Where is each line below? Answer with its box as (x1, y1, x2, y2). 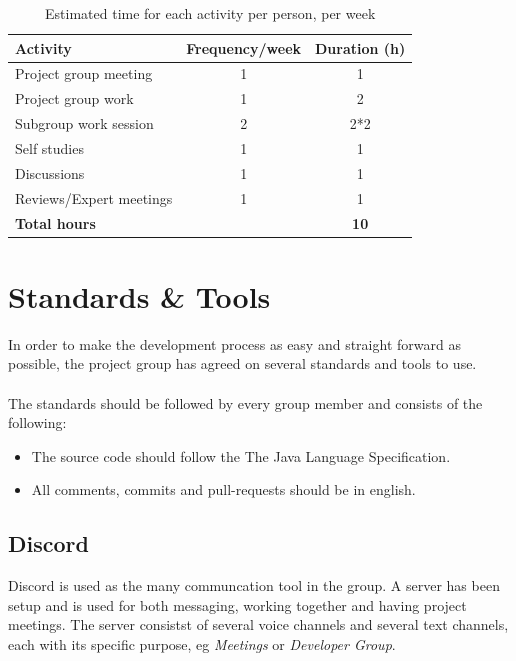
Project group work (15, 88, 134, 109)
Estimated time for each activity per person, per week (45, 3, 376, 23)
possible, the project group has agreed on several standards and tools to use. (8, 353, 477, 374)
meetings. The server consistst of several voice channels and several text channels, (8, 614, 509, 635)
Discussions (15, 162, 85, 183)
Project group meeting (15, 63, 153, 84)
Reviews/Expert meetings (15, 187, 173, 208)
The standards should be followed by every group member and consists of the (8, 392, 483, 413)
